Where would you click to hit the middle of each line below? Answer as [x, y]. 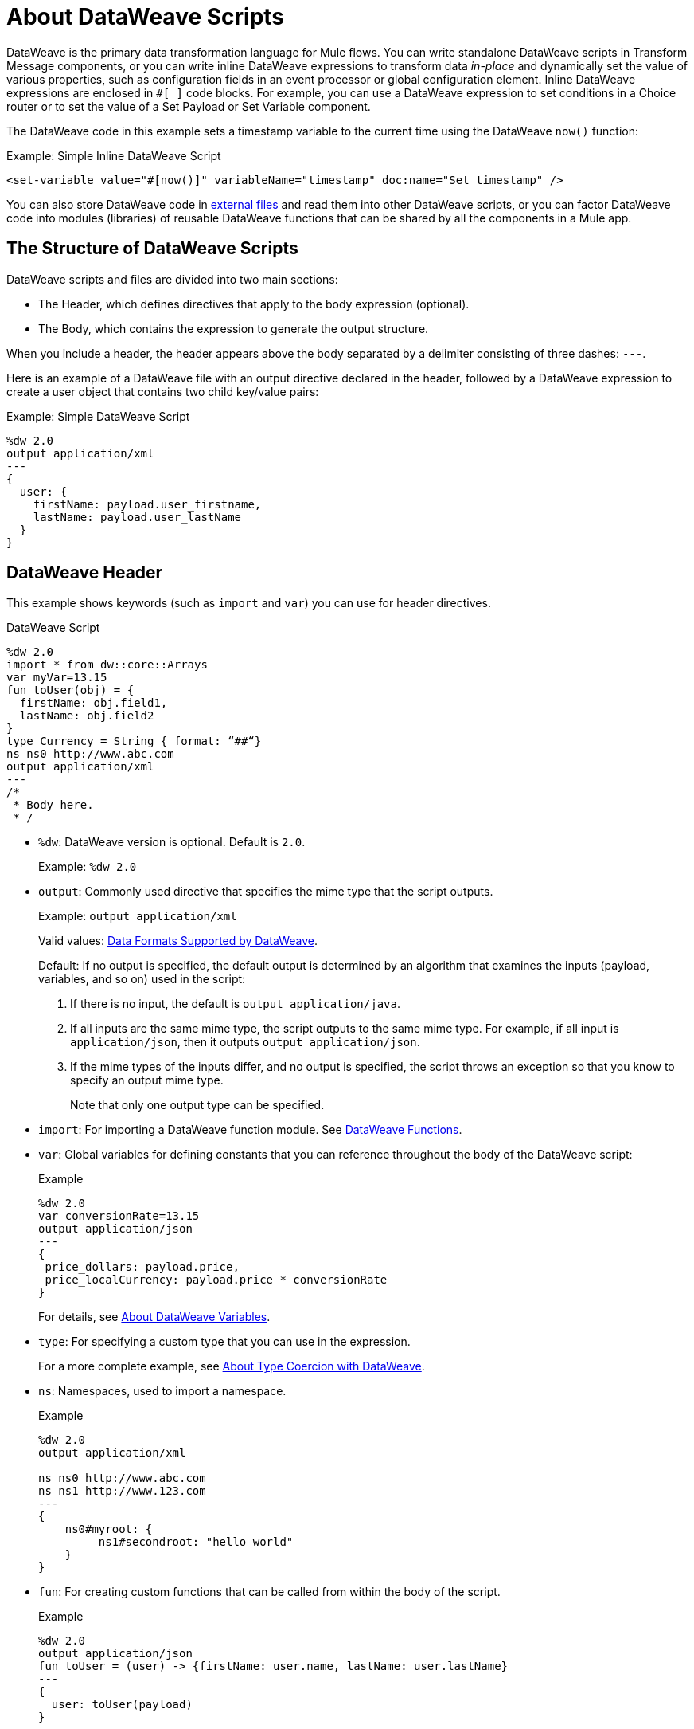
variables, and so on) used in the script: [142, 979]
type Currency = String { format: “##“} [134, 741]
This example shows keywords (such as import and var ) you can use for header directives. [249, 603]
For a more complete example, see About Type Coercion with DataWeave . [232, 1366]
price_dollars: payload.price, [142, 1267]
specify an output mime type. [147, 1080]
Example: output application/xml [138, 916]
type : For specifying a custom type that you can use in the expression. [224, 1342]
